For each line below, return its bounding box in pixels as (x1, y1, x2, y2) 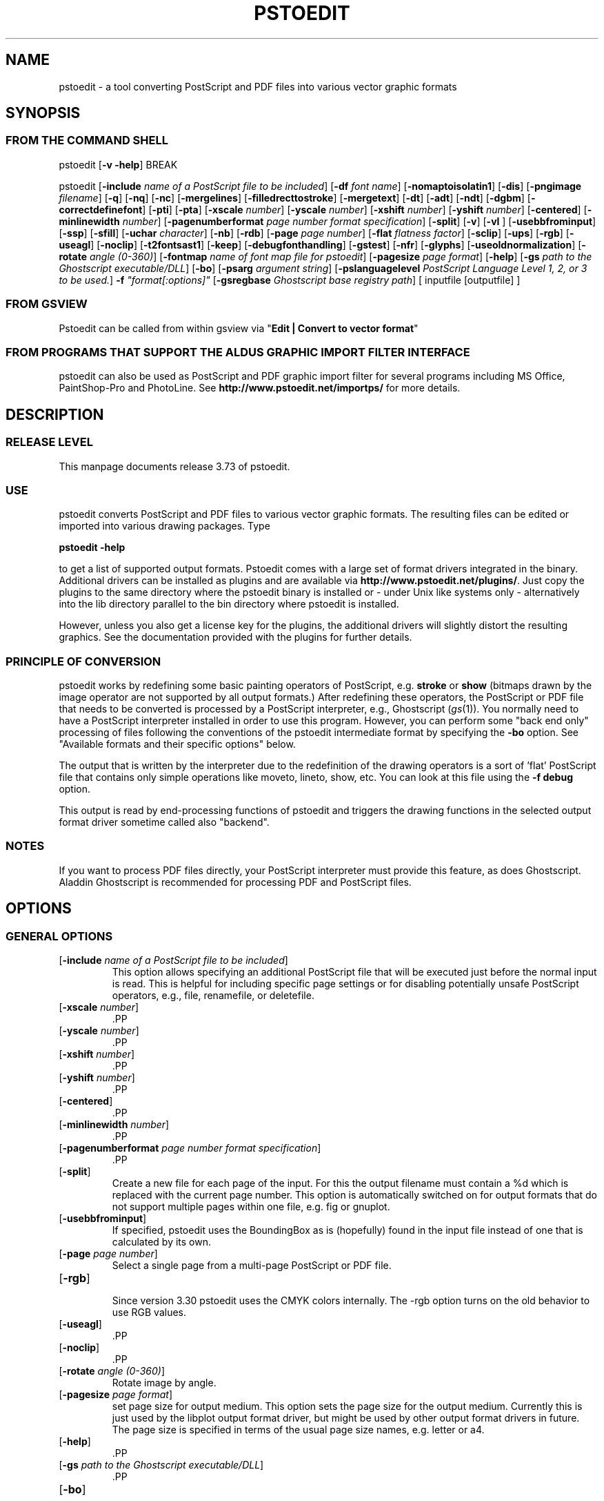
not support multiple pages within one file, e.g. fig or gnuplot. (112, 1201, 390, 1212)
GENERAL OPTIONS (6, 929, 113, 943)
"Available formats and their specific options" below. (59, 738, 296, 750)
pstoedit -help (59, 541, 125, 554)
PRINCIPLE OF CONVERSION (6, 654, 161, 668)
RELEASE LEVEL (6, 435, 93, 449)
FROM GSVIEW (6, 297, 88, 311)
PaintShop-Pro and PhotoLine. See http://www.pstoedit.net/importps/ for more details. (59, 382, 461, 394)
